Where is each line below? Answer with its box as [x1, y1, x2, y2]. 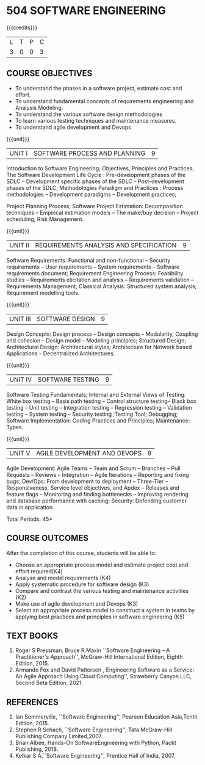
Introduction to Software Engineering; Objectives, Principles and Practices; [6, 164, 194, 172]
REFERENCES [6, 697, 59, 707]
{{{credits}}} [6, 24, 38, 31]
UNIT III [9, 314, 31, 323]
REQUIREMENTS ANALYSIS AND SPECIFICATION [35, 241, 177, 249]
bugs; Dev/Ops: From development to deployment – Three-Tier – [6, 477, 168, 485]
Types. [6, 423, 24, 430]
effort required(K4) [15, 567, 63, 575]
